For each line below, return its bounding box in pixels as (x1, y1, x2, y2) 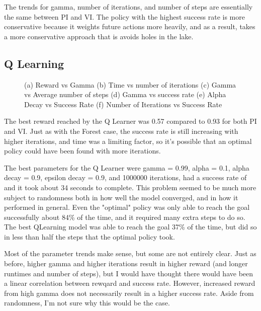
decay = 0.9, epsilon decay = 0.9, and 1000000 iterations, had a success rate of (4, 172, 247, 183)
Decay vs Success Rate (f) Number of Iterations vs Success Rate (24, 99, 222, 109)
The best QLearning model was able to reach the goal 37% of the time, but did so (4, 221, 257, 232)
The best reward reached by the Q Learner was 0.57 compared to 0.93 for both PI (4, 116, 257, 126)
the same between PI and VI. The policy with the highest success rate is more (4, 11, 245, 22)
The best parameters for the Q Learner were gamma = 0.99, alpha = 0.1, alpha (4, 162, 249, 173)
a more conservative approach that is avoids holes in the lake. (4, 31, 194, 41)
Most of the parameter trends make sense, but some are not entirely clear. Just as (4, 248, 256, 259)
